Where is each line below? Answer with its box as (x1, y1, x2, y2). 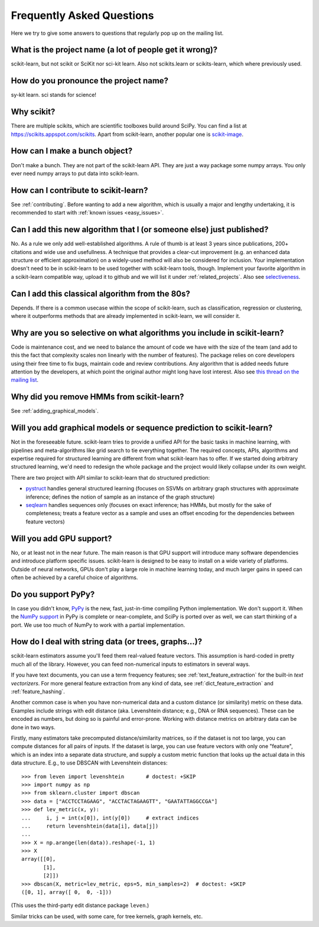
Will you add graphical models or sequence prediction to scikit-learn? (11, 423, 273, 433)
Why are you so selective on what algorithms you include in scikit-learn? (11, 328, 284, 338)
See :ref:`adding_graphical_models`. (11, 408, 99, 415)
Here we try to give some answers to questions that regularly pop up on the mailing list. (11, 30, 224, 37)
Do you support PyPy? (11, 589, 95, 599)
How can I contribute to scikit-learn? (11, 185, 148, 195)
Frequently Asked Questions (11, 9, 154, 22)
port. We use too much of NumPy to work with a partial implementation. (11, 621, 185, 629)
